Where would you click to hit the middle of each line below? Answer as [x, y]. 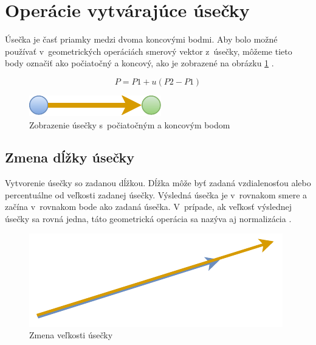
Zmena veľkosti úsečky [71, 335]
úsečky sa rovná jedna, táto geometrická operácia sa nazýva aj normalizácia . [148, 219]
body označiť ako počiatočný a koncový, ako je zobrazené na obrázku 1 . [139, 63]
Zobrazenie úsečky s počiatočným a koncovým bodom [130, 124]
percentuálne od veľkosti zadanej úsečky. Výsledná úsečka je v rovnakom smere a [156, 194]
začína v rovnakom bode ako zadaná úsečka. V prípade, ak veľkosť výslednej [149, 207]
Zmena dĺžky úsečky [70, 157]
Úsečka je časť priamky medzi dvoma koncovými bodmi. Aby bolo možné [141, 39]
